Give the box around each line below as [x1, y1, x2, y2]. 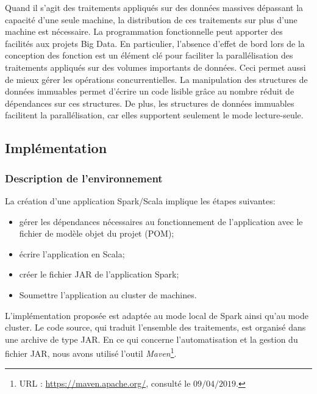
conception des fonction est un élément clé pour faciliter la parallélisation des [5, 49, 293, 62]
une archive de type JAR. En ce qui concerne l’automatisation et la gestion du [5, 332, 298, 345]
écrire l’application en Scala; [19, 247, 125, 260]
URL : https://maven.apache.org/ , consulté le [19, 376, 191, 389]
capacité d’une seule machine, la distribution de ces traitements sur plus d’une [5, 13, 297, 26]
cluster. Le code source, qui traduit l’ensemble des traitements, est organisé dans [5, 321, 306, 334]
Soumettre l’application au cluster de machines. [19, 288, 197, 301]
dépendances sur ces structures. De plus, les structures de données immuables [5, 96, 294, 109]
